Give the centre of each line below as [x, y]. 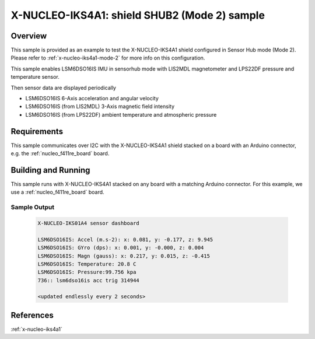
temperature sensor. [35, 77]
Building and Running [50, 170]
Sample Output [33, 207]
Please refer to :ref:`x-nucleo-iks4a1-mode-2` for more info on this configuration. [108, 58]
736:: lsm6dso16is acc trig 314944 [88, 280]
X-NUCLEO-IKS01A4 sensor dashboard [88, 223]
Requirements [37, 131]
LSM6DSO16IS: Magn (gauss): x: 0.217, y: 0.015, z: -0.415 [124, 256]
